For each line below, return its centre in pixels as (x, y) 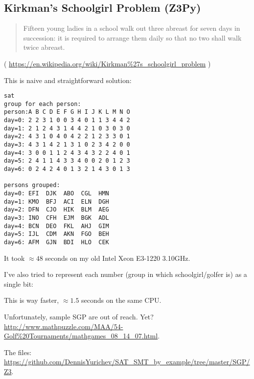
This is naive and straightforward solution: (68, 80)
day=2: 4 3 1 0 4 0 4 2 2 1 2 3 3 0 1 (67, 137)
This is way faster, (32, 300)
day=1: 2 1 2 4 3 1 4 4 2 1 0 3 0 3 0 (67, 128)
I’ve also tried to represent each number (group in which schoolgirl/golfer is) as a (126, 274)
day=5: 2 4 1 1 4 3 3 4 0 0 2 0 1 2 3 (67, 161)
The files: (18, 352)
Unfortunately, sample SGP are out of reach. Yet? (79, 317)
